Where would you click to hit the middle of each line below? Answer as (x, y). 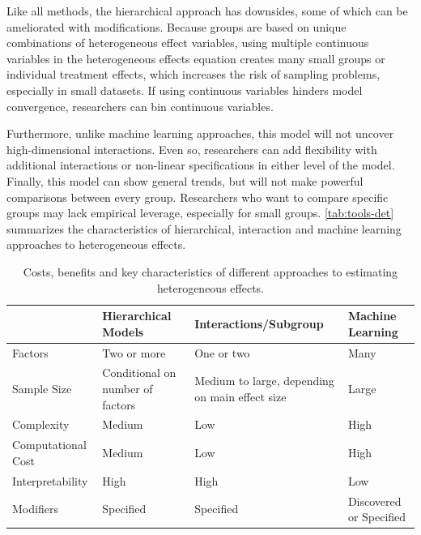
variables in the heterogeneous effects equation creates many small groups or (196, 58)
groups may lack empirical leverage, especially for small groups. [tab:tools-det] (200, 213)
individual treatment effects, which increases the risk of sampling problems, (193, 74)
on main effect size (240, 396)
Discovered (374, 501)
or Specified (377, 517)
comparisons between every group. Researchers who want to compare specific (198, 197)
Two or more (134, 352)
